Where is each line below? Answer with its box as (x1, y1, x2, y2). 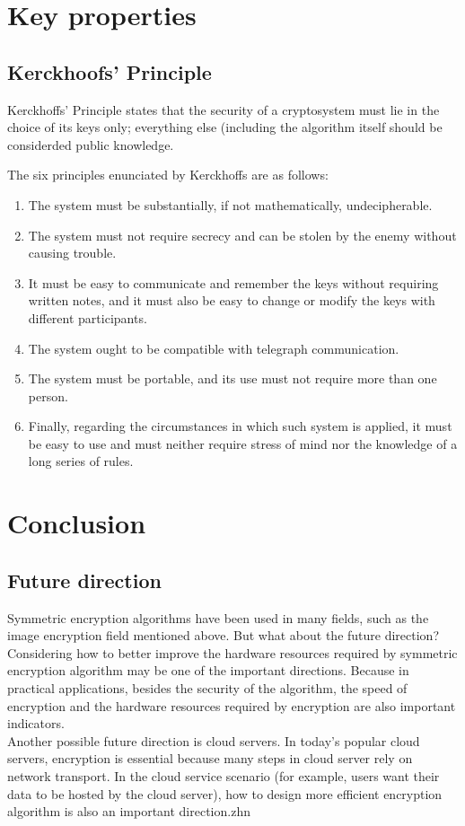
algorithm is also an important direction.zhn (7, 802, 250, 821)
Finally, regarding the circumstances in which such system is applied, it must (28, 417, 452, 435)
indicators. (7, 714, 65, 733)
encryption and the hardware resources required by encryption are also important (7, 696, 456, 715)
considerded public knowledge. (7, 135, 174, 154)
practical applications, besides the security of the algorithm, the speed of (7, 679, 408, 698)
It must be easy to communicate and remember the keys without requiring (28, 273, 439, 292)
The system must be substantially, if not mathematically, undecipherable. (28, 195, 433, 214)
